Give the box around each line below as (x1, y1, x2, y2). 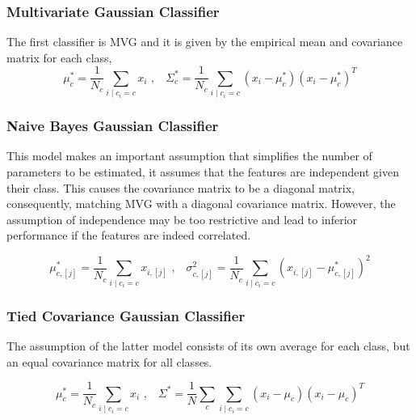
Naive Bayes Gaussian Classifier (6, 116, 219, 136)
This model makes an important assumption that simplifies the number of (6, 147, 372, 164)
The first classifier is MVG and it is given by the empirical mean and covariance (6, 33, 403, 50)
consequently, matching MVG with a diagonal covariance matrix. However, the (6, 195, 396, 212)
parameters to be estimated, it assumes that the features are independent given (6, 163, 399, 180)
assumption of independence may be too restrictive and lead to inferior (6, 210, 358, 227)
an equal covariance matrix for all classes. (6, 353, 212, 370)
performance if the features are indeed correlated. (6, 227, 251, 244)
